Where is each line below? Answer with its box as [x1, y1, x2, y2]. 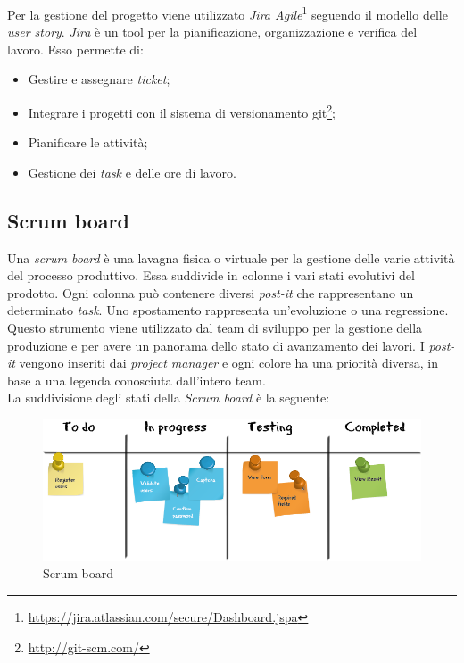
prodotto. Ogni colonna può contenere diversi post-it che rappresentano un [7, 283, 414, 302]
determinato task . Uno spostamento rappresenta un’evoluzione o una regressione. [7, 301, 449, 319]
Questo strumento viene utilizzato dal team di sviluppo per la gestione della [7, 319, 423, 337]
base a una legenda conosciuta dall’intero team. [7, 370, 266, 389]
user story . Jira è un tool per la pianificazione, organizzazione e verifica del [7, 22, 418, 41]
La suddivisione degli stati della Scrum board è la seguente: [7, 388, 330, 407]
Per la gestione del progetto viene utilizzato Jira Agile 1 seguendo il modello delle [7, 3, 448, 23]
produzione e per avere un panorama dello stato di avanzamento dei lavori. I [7, 336, 425, 354]
